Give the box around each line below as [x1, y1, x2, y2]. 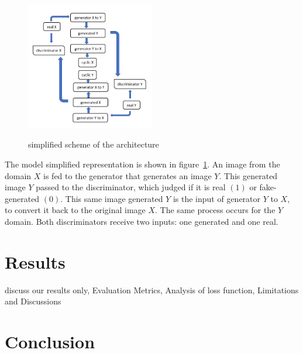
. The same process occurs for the [155, 204, 276, 216]
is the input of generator [173, 192, 261, 204]
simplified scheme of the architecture [28, 138, 159, 150]
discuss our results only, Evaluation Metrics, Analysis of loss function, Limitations [5, 283, 299, 296]
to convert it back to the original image [5, 204, 146, 216]
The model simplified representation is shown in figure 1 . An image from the [5, 158, 280, 170]
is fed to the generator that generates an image [43, 169, 212, 181]
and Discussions [5, 295, 61, 307]
